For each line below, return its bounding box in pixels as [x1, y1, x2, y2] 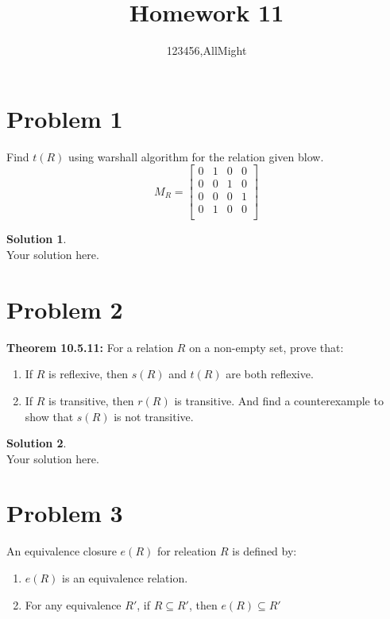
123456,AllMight [166, 42, 247, 59]
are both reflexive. [226, 366, 314, 382]
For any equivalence [25, 596, 122, 613]
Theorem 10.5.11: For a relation [6, 339, 174, 355]
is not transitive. [114, 408, 194, 424]
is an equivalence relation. [62, 570, 188, 586]
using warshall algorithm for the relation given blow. [68, 148, 324, 164]
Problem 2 [6, 292, 123, 325]
